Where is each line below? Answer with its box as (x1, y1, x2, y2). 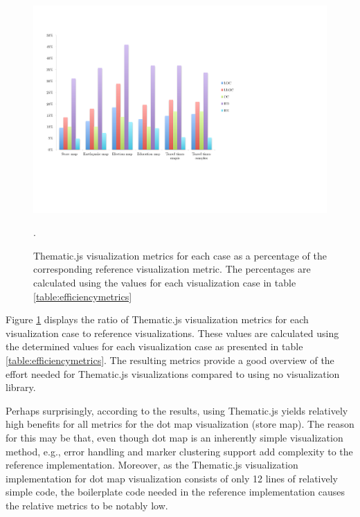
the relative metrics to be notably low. (6, 498, 168, 512)
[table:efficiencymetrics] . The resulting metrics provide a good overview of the (6, 353, 334, 367)
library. (6, 380, 36, 394)
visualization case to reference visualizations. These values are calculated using (6, 325, 339, 340)
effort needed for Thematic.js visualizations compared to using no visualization (6, 366, 340, 381)
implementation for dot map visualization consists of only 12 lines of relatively (6, 471, 338, 485)
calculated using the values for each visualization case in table (33, 275, 296, 290)
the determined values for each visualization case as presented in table (6, 339, 303, 354)
